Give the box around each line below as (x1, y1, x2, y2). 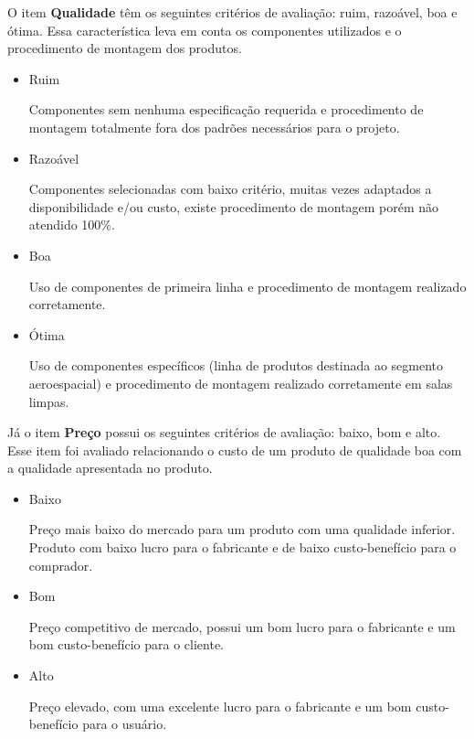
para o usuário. (82, 714, 167, 734)
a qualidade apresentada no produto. (7, 458, 213, 477)
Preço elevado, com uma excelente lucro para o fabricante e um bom (28, 696, 412, 715)
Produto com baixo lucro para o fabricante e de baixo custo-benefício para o (28, 538, 457, 557)
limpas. (28, 391, 69, 411)
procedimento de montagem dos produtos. (7, 38, 242, 58)
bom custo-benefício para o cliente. (28, 635, 225, 654)
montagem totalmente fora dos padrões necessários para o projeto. (28, 117, 400, 136)
